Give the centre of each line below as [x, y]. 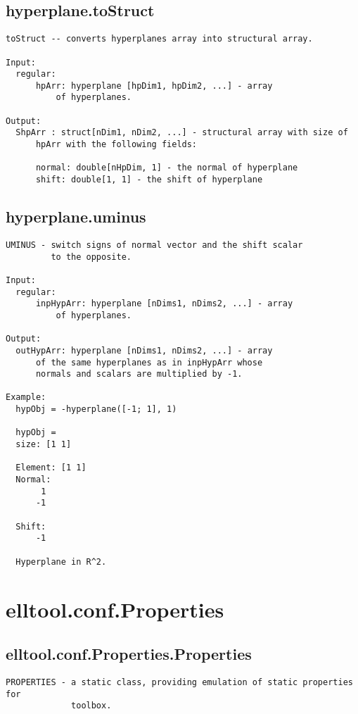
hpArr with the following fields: [116, 145]
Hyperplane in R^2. [61, 562]
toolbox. [91, 706]
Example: [26, 397]
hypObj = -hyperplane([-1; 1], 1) [96, 409]
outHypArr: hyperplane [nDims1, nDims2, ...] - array [144, 350]
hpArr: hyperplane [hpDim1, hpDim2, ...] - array [154, 86]
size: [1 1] [44, 445]
